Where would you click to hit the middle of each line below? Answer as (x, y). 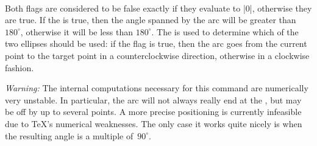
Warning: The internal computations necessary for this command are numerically (157, 88)
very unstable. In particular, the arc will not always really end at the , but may (153, 99)
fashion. (20, 67)
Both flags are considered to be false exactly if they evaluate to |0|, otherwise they (158, 8)
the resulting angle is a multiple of (69, 135)
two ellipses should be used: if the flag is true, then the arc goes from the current (156, 43)
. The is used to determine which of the (225, 31)
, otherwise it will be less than (77, 31)
